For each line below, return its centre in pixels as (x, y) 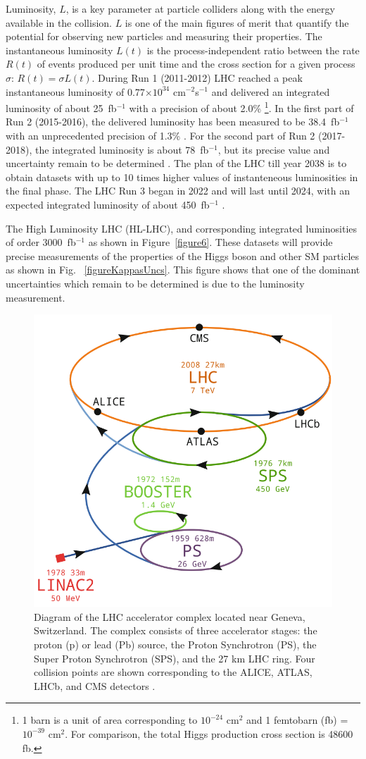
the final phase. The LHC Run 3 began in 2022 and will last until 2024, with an (178, 191)
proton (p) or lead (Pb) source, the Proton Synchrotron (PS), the (175, 644)
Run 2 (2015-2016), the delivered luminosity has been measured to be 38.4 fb (173, 122)
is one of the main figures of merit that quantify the (237, 22)
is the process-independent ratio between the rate (253, 50)
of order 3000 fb (41, 242)
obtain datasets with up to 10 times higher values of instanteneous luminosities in (182, 177)
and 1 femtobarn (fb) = (297, 720)
